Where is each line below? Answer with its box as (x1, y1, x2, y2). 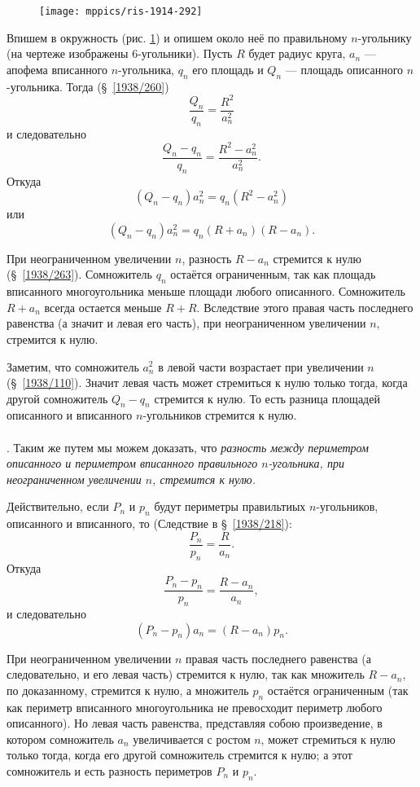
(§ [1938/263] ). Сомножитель (7, 266, 152, 283)
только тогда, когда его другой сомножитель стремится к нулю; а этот (7, 746, 352, 763)
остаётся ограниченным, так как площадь (170, 266, 376, 283)
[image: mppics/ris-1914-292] (39, 6, 203, 17)
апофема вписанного (7, 60, 108, 77)
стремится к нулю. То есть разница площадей (154, 389, 380, 407)
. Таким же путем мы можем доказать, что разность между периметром (7, 438, 369, 455)
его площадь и (192, 60, 264, 77)
